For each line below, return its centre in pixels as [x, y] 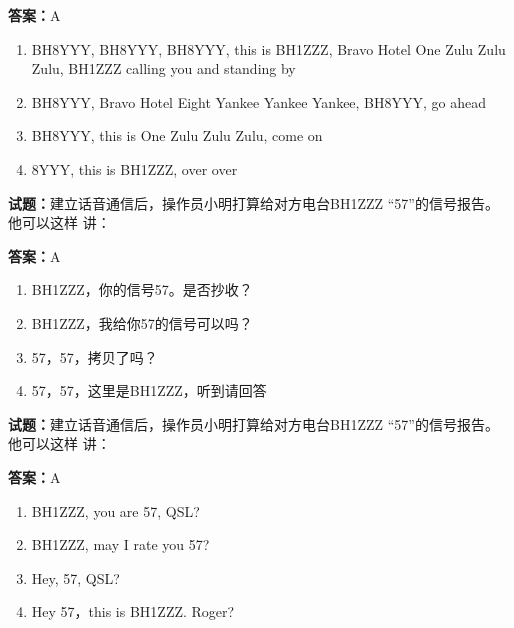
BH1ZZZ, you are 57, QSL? [115, 510]
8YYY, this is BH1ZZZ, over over [134, 168]
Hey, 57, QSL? [75, 577]
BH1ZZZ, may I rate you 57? [120, 544]
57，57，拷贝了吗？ [94, 356]
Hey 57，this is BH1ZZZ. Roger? [133, 611]
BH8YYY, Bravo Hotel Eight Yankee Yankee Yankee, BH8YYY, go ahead [259, 101]
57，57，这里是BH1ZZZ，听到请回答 [149, 390]
